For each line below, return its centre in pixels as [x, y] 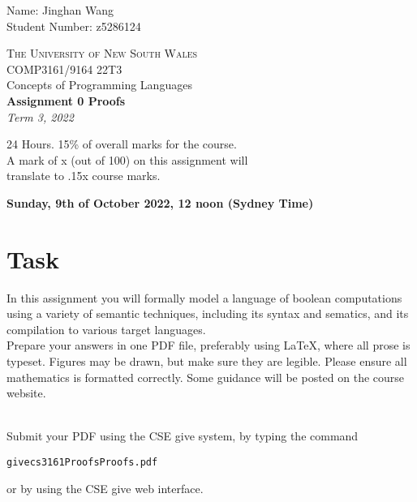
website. [26, 393]
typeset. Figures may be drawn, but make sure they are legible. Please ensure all [207, 361]
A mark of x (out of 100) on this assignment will [127, 159]
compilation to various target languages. [106, 329]
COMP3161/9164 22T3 [64, 69]
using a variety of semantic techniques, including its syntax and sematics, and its [208, 313]
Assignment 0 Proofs [66, 100]
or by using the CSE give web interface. [105, 488]
